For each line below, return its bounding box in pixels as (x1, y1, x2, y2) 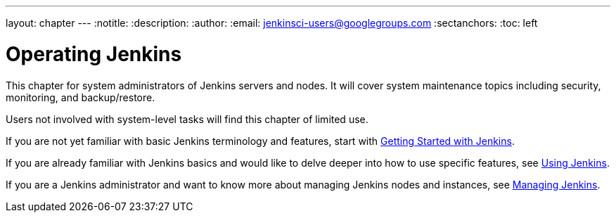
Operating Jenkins (6, 41, 182, 66)
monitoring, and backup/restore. (6, 91, 155, 103)
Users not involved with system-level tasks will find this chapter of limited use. (6, 113, 368, 125)
